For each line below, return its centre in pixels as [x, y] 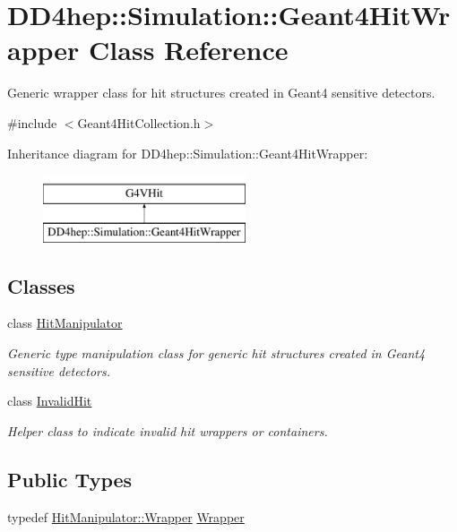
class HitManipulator [65, 323]
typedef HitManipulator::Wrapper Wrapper [126, 516]
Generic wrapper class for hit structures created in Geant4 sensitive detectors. [221, 93]
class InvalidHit [50, 401]
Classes [41, 285]
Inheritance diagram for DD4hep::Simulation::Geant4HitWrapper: [188, 153]
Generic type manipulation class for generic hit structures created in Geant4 [216, 353]
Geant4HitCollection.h [139, 122]
